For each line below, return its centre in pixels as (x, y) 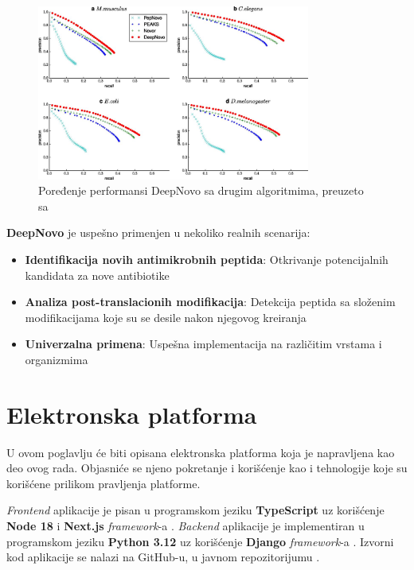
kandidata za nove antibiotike (97, 275)
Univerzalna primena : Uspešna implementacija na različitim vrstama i (203, 344)
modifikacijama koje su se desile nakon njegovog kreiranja (166, 317)
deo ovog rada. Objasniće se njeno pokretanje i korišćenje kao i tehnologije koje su (207, 468)
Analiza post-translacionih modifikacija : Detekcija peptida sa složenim (210, 302)
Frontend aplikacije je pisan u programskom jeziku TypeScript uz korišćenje (195, 510)
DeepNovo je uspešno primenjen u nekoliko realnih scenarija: (158, 233)
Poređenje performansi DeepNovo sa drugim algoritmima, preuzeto (201, 190)
